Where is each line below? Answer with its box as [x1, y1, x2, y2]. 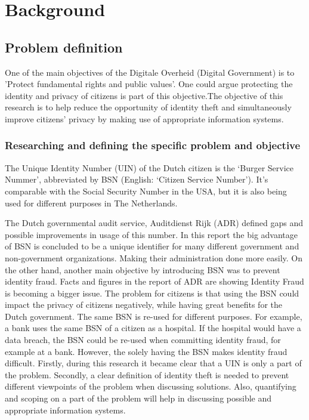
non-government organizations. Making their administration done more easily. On [5, 251, 303, 264]
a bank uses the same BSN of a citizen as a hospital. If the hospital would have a [5, 322, 301, 334]
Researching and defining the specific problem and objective [5, 138, 301, 153]
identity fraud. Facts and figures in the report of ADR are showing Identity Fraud [5, 275, 304, 288]
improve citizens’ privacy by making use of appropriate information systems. [5, 112, 284, 125]
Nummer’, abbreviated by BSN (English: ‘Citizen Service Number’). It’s [5, 173, 268, 186]
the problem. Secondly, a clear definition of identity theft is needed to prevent [5, 368, 289, 381]
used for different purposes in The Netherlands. [5, 196, 178, 209]
